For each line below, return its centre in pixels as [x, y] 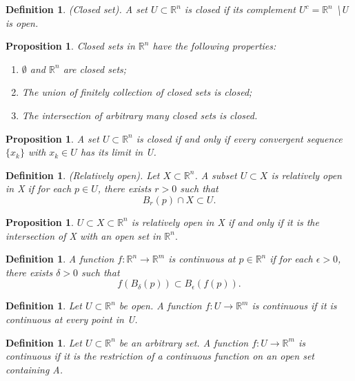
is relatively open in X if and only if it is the [225, 222]
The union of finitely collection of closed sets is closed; [137, 92]
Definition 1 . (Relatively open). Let [83, 175]
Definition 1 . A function [60, 259]
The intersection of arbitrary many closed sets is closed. [140, 115]
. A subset [216, 175]
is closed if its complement [240, 9]
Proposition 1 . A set [52, 138]
